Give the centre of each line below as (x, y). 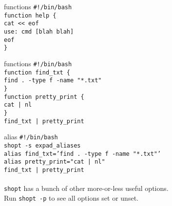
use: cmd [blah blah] (39, 31)
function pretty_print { (44, 97)
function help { (30, 15)
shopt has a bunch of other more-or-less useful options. (86, 188)
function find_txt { (37, 72)
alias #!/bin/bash (31, 137)
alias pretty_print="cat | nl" (55, 162)
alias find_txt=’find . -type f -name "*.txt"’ (83, 154)
